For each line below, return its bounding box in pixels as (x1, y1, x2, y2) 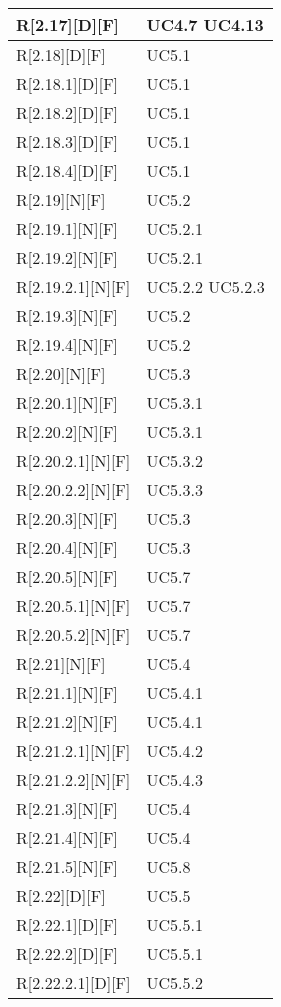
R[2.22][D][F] (16, 884, 106, 907)
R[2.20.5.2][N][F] (16, 623, 131, 646)
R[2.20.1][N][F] (16, 391, 118, 414)
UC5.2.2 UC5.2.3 (146, 275, 265, 298)
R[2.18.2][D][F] (16, 101, 119, 124)
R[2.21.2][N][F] (16, 710, 118, 733)
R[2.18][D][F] (16, 43, 106, 66)
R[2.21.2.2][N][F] (16, 768, 131, 791)
